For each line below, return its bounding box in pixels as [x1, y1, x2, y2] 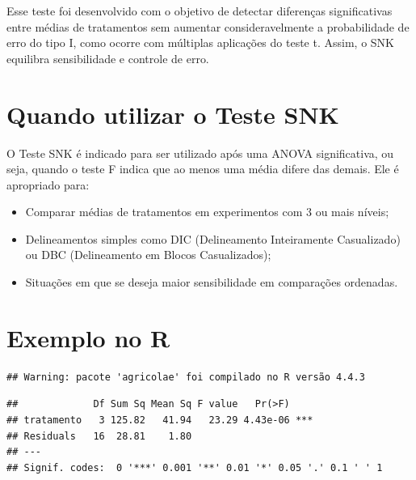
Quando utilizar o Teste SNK [6, 97, 339, 130]
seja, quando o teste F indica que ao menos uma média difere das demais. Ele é [6, 160, 399, 177]
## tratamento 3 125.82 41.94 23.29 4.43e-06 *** [6, 414, 313, 426]
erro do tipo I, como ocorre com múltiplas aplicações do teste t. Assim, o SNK [6, 34, 394, 51]
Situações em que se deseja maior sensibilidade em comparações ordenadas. [25, 274, 398, 291]
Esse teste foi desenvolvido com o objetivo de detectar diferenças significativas [6, 2, 393, 19]
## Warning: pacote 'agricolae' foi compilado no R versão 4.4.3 [6, 371, 365, 383]
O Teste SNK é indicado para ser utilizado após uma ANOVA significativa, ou [6, 144, 394, 161]
